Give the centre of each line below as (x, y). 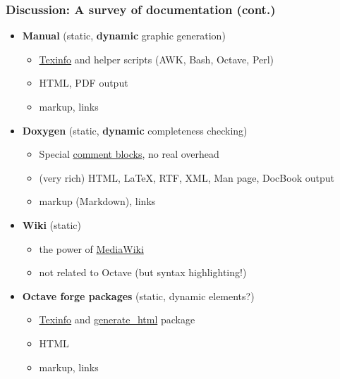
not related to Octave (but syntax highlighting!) (143, 272)
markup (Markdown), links (97, 201)
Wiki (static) (51, 224)
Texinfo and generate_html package (117, 319)
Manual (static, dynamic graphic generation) (124, 36)
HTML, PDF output (84, 83)
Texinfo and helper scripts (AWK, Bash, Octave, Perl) (157, 59)
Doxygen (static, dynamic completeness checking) (135, 130)
